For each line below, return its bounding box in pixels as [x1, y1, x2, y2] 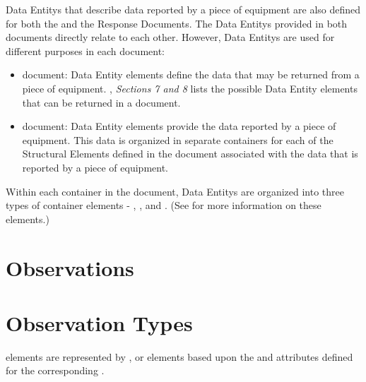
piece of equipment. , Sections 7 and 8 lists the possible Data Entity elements [22, 80, 358, 95]
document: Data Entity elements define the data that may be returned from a [22, 67, 360, 82]
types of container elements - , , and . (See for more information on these [6, 198, 321, 213]
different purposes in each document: [6, 43, 165, 58]
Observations [6, 253, 134, 282]
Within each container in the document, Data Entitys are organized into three [6, 184, 344, 198]
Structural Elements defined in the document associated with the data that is [22, 146, 358, 161]
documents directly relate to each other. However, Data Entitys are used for [6, 30, 335, 44]
